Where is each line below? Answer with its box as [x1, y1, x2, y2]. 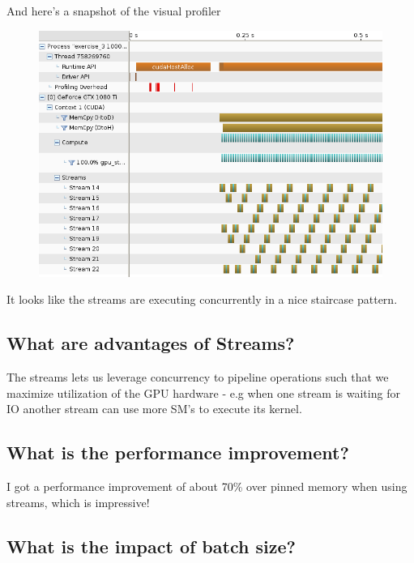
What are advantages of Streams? [6, 331, 295, 356]
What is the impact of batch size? [6, 533, 296, 558]
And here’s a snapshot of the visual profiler [6, 2, 221, 19]
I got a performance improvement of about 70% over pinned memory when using [6, 478, 408, 495]
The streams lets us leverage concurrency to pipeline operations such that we [6, 369, 389, 386]
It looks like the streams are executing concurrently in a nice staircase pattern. [6, 291, 398, 308]
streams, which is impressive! [6, 493, 150, 510]
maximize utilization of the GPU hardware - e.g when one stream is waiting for [6, 384, 400, 401]
